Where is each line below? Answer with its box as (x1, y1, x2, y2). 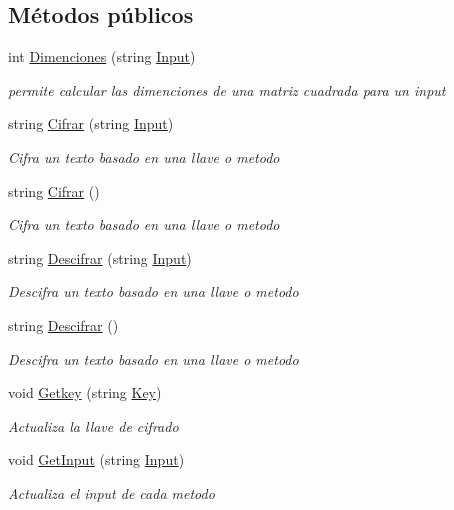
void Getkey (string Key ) (8, 382, 162, 403)
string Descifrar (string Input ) (8, 247, 192, 268)
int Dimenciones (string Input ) (8, 46, 196, 67)
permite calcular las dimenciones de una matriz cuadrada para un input (8, 79, 446, 100)
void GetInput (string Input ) (8, 449, 185, 470)
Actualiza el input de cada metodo (8, 482, 215, 503)
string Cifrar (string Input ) (8, 113, 174, 134)
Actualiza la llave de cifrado (8, 415, 179, 436)
